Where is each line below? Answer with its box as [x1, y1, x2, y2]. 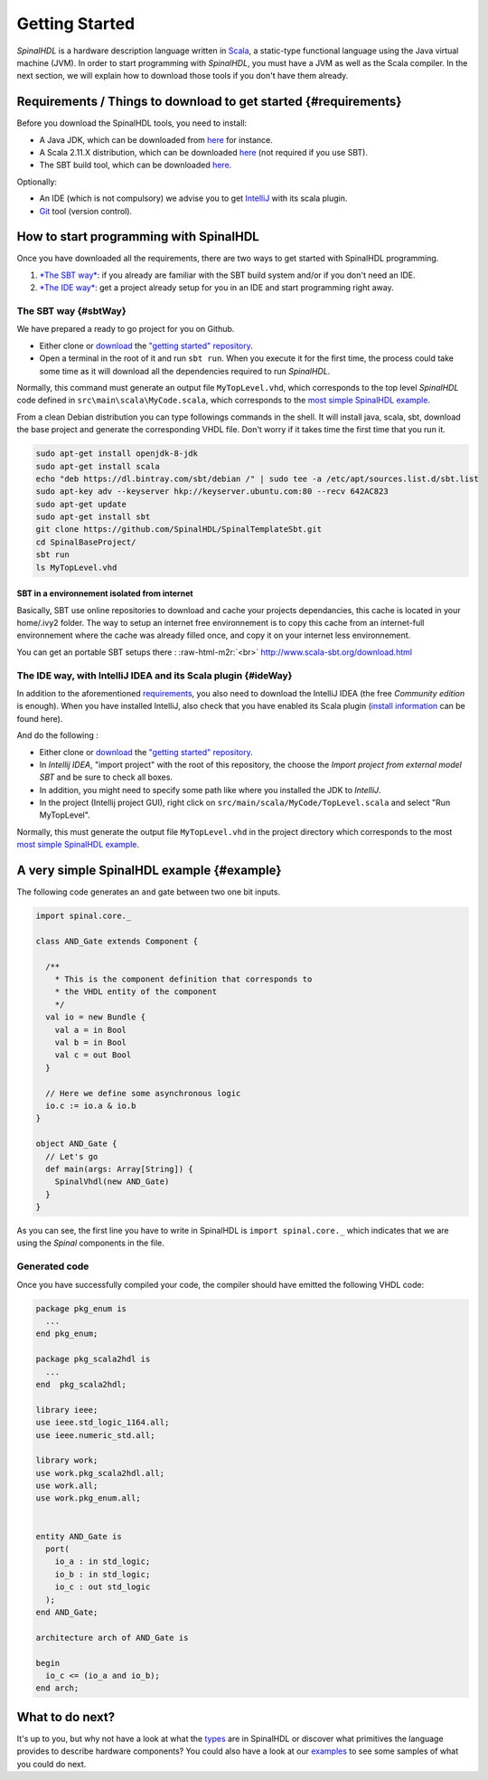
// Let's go [45, 1151, 99, 1161]
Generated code [16, 1260, 89, 1273]
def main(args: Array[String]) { [45, 1163, 193, 1174]
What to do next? [16, 1709, 116, 1725]
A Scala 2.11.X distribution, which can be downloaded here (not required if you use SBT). [39, 147, 368, 158]
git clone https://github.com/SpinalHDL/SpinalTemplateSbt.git [35, 525, 323, 535]
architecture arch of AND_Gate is [35, 1633, 189, 1643]
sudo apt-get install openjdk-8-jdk [35, 449, 199, 459]
